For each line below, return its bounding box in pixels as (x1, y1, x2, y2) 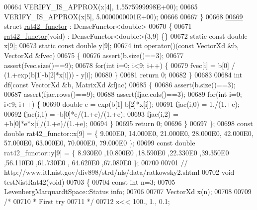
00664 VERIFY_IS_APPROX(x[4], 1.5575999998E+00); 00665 (4, 1, 198, 11)
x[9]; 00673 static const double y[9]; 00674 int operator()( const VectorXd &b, (4, 40, 239, 51)
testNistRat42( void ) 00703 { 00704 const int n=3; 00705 (4, 176, 175, 187)
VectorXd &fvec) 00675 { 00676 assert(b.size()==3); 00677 (4, 50, 184, 60)
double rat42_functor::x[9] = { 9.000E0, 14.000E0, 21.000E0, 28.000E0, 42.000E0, (4, 128, 254, 138)
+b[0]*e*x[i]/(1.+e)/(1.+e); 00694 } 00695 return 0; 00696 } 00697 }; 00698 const (4, 118, 253, 129)
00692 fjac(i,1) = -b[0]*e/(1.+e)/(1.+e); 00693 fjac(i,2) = (4, 108, 178, 119)
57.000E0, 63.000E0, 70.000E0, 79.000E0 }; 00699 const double (4, 138, 195, 148)
